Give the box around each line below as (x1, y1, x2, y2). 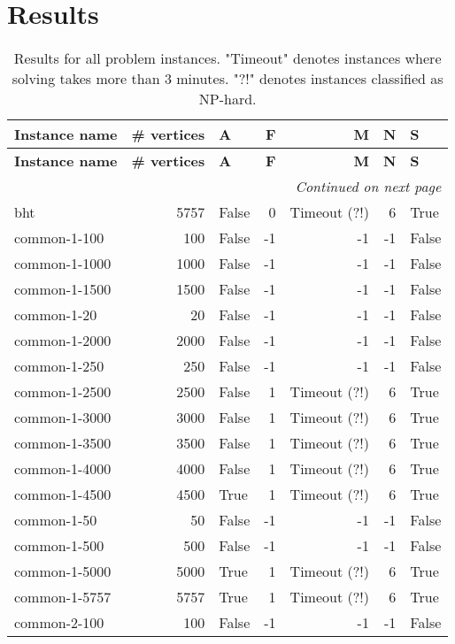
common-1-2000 (14, 330, 112, 351)
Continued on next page (295, 176, 442, 197)
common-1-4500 (14, 484, 112, 505)
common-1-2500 (14, 381, 112, 402)
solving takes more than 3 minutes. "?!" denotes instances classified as (12, 68, 443, 89)
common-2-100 (14, 612, 104, 633)
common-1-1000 (14, 253, 112, 274)
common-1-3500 (14, 433, 112, 454)
